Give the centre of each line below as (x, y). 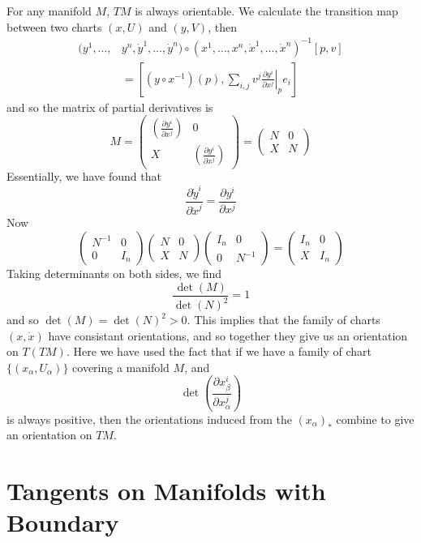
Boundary (63, 522)
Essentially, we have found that (84, 176)
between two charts (54, 26)
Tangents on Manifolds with (166, 491)
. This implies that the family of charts (284, 319)
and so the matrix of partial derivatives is (110, 107)
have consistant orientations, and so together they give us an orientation (228, 335)
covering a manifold (121, 367)
